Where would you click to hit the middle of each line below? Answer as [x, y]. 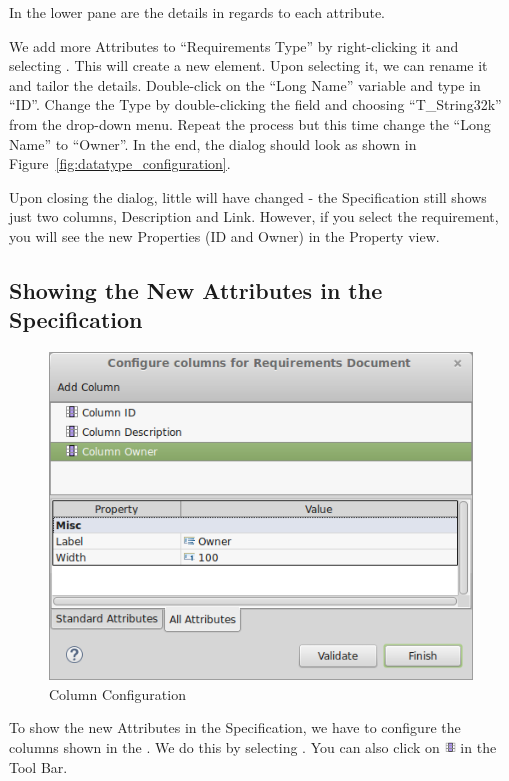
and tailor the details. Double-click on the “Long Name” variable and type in [245, 84]
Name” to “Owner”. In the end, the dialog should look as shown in [213, 143]
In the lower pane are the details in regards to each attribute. [197, 12]
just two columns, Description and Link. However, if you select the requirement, [254, 216]
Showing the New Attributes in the [196, 289]
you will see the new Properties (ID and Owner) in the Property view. [224, 235]
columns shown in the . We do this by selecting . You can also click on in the [253, 747]
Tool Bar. [38, 766]
